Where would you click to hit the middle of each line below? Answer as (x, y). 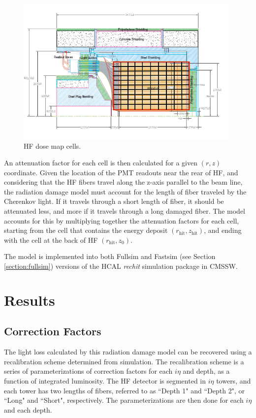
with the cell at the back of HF (51, 240)
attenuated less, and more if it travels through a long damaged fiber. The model (125, 211)
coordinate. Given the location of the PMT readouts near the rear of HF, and (121, 172)
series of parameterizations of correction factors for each (88, 371)
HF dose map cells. (52, 146)
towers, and (234, 380)
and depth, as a (206, 371)
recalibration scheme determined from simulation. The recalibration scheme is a (124, 361)
